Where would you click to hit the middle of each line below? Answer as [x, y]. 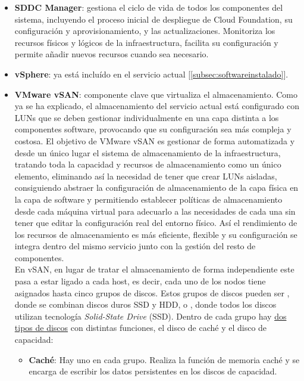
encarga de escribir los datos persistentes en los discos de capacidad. [153, 371]
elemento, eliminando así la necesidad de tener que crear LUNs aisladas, [146, 176]
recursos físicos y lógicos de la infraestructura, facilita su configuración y [146, 42]
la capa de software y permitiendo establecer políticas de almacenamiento [148, 199]
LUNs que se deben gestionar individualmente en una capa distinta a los [147, 117]
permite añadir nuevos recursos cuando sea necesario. [112, 54]
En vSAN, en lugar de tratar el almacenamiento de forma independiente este [154, 269]
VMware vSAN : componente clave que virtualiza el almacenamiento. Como [156, 94]
